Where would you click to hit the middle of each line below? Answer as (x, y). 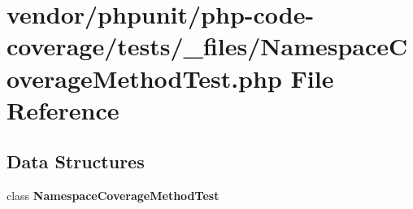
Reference (63, 109)
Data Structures (76, 161)
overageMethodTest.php (144, 78)
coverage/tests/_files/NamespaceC (207, 46)
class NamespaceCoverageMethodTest (113, 196)
